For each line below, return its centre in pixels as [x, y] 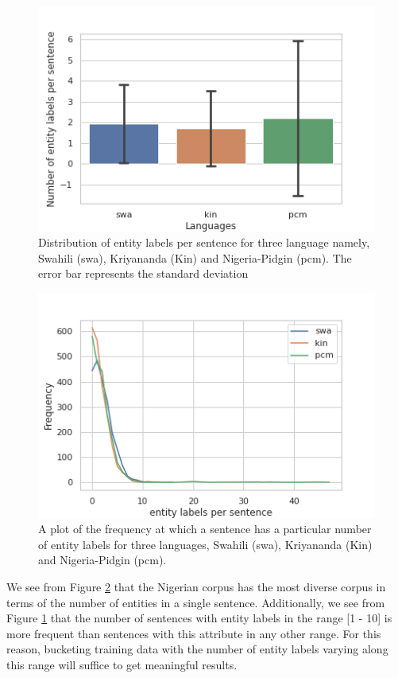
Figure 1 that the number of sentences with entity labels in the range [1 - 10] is [199, 618]
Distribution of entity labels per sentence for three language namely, [204, 242]
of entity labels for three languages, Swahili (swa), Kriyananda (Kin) [205, 544]
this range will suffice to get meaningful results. [122, 665]
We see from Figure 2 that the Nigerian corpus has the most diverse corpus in [196, 587]
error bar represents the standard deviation [143, 273]
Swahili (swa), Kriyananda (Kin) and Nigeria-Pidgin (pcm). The [195, 257]
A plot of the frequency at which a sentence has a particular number [205, 529]
